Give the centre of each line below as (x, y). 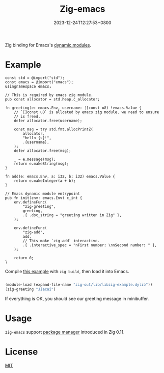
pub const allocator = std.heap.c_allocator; (52, 99)
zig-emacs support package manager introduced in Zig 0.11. (65, 332)
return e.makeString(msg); (41, 163)
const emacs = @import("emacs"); (39, 82)
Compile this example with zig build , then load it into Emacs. (67, 271)
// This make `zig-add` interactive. (61, 241)
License (22, 352)
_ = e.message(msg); (35, 159)
